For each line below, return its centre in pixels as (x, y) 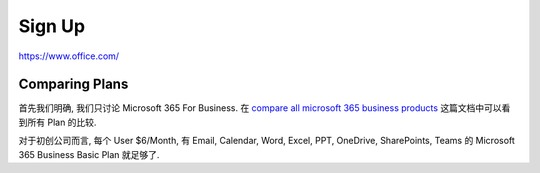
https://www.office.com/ (69, 56)
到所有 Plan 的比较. (57, 122)
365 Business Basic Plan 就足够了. (89, 154)
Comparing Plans (73, 84)
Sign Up (51, 26)
